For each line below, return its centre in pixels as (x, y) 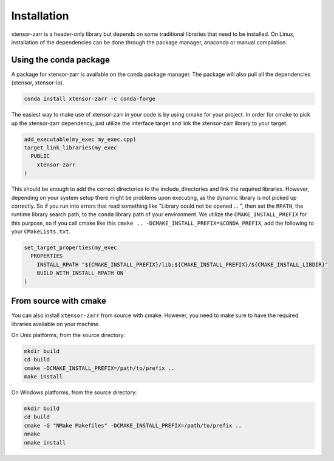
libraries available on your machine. (56, 324)
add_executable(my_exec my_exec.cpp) (80, 139)
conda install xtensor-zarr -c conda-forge (90, 99)
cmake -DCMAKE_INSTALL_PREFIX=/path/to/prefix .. (99, 368)
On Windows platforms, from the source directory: (74, 392)
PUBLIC (40, 156)
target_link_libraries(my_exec (71, 148)
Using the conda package (61, 60)
